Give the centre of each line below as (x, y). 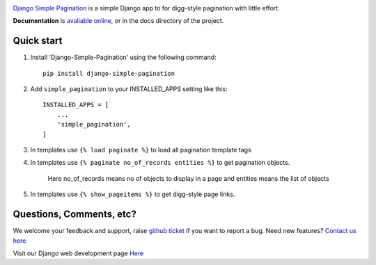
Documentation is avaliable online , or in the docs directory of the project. (118, 21)
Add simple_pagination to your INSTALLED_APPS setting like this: (129, 89)
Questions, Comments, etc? (75, 215)
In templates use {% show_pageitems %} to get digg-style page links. (133, 194)
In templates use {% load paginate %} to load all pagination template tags (141, 150)
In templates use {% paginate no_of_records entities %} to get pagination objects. (160, 163)
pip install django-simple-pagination (109, 73)
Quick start (38, 41)
